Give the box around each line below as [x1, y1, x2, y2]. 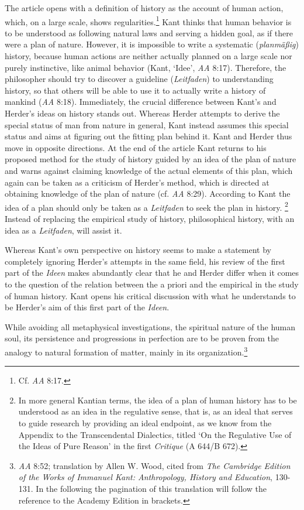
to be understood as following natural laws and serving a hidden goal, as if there [5, 26, 293, 39]
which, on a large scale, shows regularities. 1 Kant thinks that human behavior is [5, 13, 292, 28]
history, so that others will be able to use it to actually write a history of [5, 84, 266, 96]
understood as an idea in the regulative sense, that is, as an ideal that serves [18, 405, 293, 417]
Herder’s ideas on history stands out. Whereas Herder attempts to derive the [5, 107, 280, 119]
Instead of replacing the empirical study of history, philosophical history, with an [5, 213, 295, 224]
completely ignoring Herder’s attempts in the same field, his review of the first [5, 255, 285, 267]
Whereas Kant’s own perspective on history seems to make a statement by [5, 244, 271, 256]
